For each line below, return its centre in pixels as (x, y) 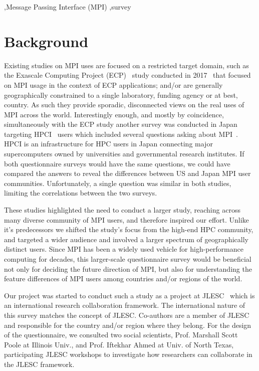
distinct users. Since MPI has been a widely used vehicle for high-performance (124, 249)
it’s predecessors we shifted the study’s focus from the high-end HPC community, (129, 229)
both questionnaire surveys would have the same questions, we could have (117, 163)
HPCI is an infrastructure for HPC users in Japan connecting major (108, 144)
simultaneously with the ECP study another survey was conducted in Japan (121, 124)
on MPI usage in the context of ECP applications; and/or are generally (113, 84)
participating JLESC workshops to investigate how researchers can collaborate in (128, 354)
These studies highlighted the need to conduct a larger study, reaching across (122, 210)
